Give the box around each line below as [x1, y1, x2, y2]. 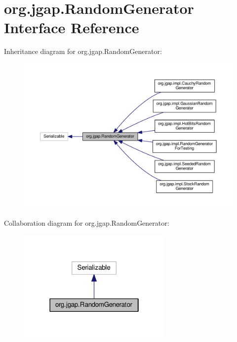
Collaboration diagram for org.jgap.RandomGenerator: [4, 218, 169, 228]
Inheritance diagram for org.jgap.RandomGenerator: [4, 46, 162, 56]
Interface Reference [4, 17, 139, 38]
